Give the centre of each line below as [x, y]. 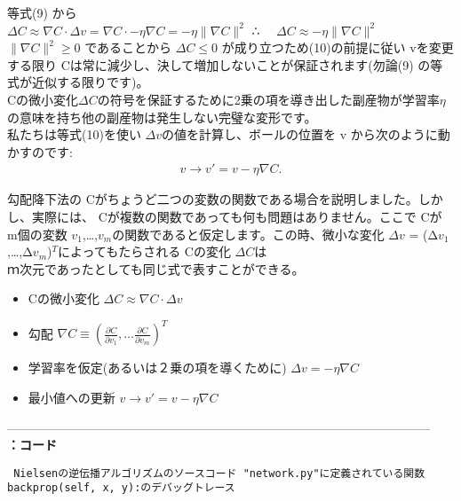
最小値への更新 [72, 398]
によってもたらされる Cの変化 [144, 251]
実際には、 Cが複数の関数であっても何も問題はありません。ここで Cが [237, 216]
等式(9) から [42, 12]
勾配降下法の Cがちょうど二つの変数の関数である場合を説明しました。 [213, 199]
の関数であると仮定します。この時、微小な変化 [248, 234]
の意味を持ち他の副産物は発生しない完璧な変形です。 [162, 117]
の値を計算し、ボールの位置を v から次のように [300, 134]
